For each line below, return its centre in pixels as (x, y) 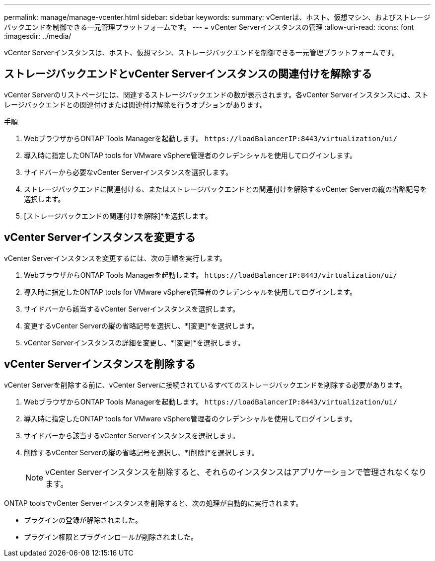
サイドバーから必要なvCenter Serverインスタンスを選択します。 (128, 172)
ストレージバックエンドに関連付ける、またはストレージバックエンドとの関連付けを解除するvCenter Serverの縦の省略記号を (225, 189)
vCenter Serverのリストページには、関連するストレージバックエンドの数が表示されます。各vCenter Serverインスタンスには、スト (216, 94)
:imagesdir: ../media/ (38, 36)
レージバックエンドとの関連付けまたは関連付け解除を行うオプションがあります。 (136, 104)
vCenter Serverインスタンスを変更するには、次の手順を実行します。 (115, 258)
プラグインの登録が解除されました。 (83, 520)
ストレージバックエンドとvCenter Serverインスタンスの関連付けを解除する (188, 74)
